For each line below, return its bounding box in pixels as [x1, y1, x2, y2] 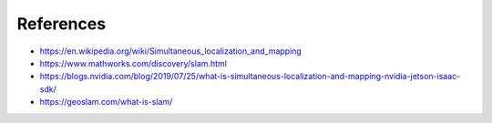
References [16, 14, 107, 34]
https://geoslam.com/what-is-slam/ [39, 97, 173, 108]
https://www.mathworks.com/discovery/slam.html [39, 57, 228, 68]
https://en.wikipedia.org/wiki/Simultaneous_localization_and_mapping [39, 46, 302, 56]
